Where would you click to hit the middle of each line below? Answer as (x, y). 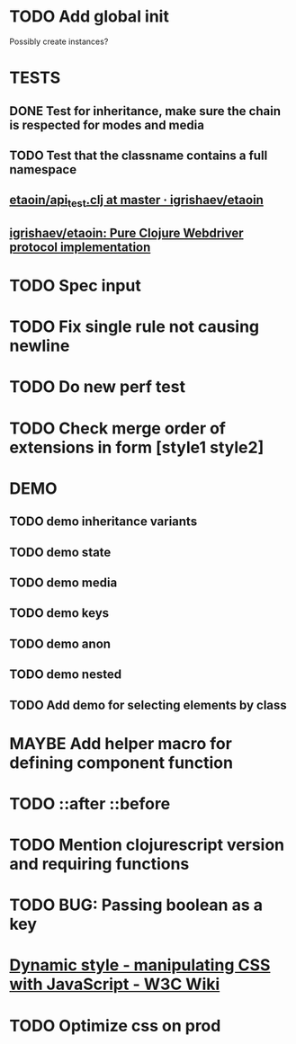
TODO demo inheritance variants (103, 522)
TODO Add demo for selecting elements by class (148, 705)
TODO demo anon (60, 643)
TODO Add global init (89, 17)
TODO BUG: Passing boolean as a (136, 905)
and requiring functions (99, 864)
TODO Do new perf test (98, 387)
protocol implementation (80, 247)
